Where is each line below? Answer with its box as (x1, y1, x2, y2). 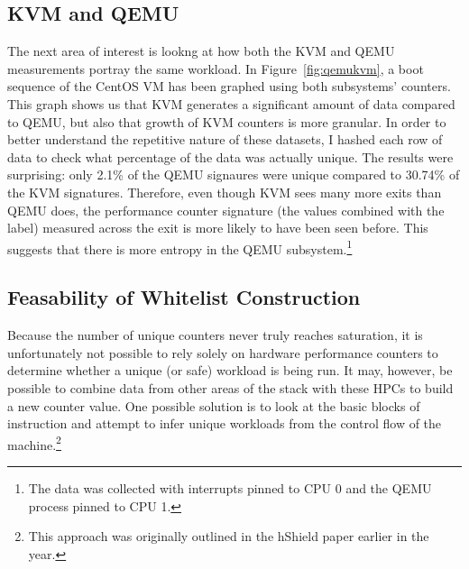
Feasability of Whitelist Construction (7, 283, 361, 311)
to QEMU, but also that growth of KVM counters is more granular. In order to (7, 112, 446, 131)
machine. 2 (7, 432, 61, 454)
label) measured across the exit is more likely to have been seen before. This (7, 218, 428, 237)
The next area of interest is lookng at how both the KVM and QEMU (7, 41, 395, 60)
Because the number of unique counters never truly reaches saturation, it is (7, 326, 423, 344)
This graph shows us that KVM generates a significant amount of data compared (7, 94, 455, 113)
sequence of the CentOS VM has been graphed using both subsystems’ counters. (7, 77, 451, 96)
